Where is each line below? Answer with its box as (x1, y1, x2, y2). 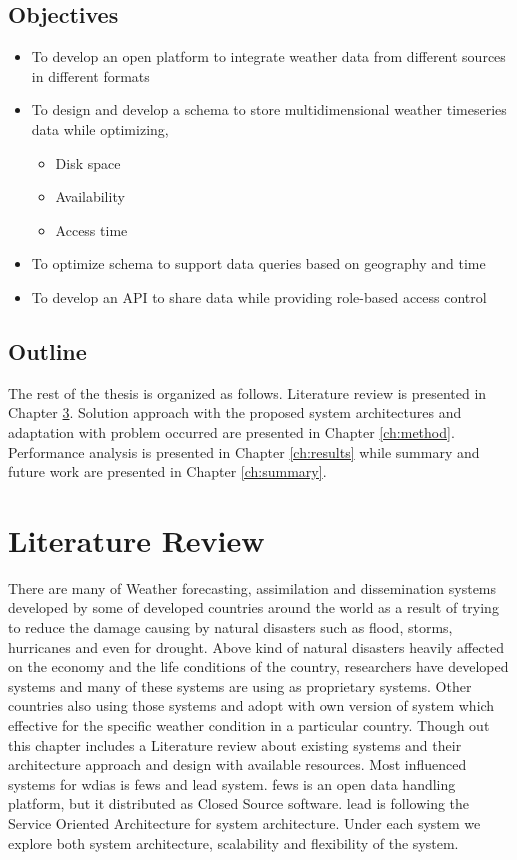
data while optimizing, (31, 118, 169, 139)
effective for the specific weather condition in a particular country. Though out (8, 715, 490, 735)
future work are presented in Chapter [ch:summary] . (8, 461, 327, 482)
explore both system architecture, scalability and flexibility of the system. (8, 832, 459, 853)
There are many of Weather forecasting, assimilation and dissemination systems (8, 577, 497, 598)
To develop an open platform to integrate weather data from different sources (31, 46, 506, 67)
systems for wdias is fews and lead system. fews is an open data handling (8, 773, 456, 794)
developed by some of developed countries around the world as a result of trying (8, 597, 499, 618)
